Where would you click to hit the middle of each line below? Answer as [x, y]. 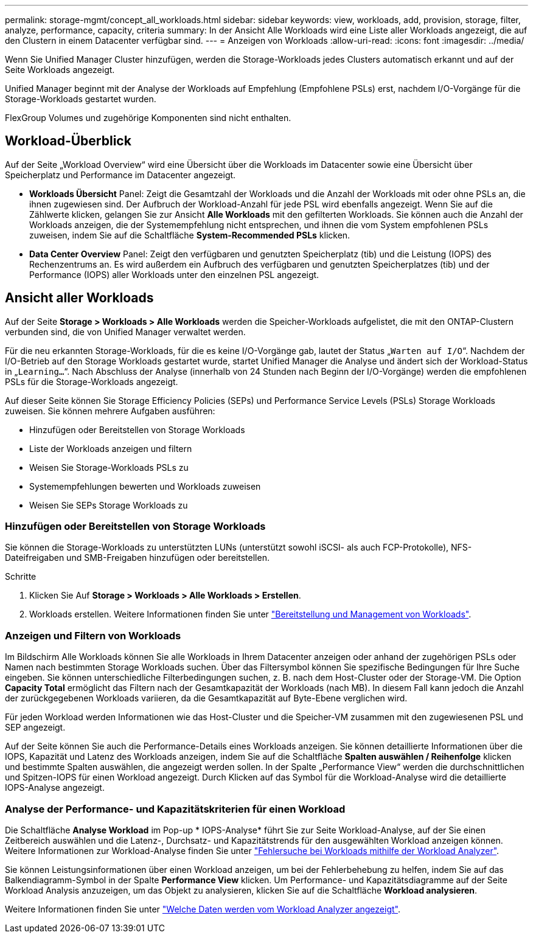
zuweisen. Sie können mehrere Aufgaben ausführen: [110, 411]
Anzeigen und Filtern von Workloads [93, 635]
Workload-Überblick [68, 141]
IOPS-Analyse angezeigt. [55, 788]
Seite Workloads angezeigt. [60, 70]
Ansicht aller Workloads [79, 298]
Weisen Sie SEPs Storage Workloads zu [109, 505]
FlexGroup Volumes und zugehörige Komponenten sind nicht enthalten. [148, 118]
